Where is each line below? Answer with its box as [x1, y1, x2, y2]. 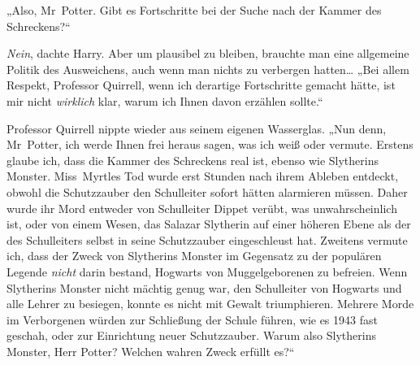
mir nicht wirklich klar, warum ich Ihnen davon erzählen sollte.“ [6, 92, 323, 109]
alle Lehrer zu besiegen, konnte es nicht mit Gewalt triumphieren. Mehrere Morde [6, 295, 414, 312]
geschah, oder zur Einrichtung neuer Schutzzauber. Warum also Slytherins [6, 327, 376, 344]
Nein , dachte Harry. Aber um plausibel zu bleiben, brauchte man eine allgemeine [6, 45, 409, 62]
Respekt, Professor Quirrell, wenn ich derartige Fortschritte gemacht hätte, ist [6, 76, 396, 93]
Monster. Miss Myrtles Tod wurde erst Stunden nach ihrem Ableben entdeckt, [6, 167, 399, 185]
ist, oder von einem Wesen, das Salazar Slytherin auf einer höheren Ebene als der [6, 215, 411, 232]
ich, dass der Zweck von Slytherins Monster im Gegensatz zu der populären [6, 247, 382, 264]
